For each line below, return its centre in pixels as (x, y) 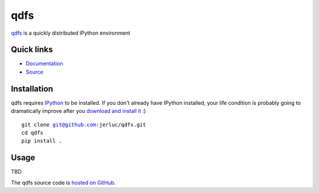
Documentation (44, 64)
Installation (32, 89)
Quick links (32, 50)
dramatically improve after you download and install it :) (78, 111)
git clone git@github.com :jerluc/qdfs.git (84, 124)
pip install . (42, 141)
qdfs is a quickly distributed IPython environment (71, 33)
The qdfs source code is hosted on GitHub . (64, 182)
